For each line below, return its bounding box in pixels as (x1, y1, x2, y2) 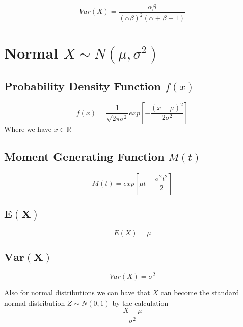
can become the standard (160, 287, 239, 298)
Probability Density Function (4, 77, 161, 93)
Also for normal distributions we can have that (4, 287, 150, 298)
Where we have (4, 123, 51, 134)
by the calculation (112, 297, 169, 308)
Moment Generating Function (4, 148, 165, 164)
